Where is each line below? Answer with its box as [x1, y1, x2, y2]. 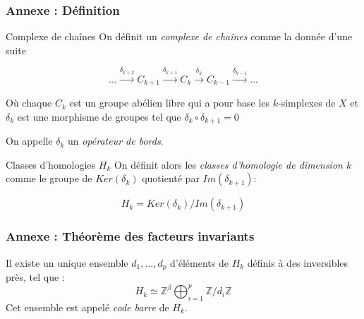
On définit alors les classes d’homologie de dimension [114, 157, 343, 171]
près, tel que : [6, 269, 65, 284]
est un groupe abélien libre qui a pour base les [69, 95, 270, 110]
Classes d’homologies [6, 157, 96, 171]
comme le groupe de [6, 171, 92, 186]
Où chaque [6, 95, 52, 110]
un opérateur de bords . [67, 133, 164, 148]
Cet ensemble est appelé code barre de [6, 299, 169, 314]
